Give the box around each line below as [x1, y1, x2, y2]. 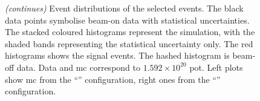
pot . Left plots [189, 60, 243, 73]
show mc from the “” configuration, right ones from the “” [5, 73, 221, 85]
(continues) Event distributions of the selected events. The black [5, 2, 244, 14]
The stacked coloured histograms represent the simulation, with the [5, 25, 255, 38]
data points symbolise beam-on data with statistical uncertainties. [5, 13, 250, 26]
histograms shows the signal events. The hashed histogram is [5, 49, 230, 62]
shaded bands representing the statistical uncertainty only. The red [5, 37, 253, 50]
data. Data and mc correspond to [16, 60, 140, 73]
